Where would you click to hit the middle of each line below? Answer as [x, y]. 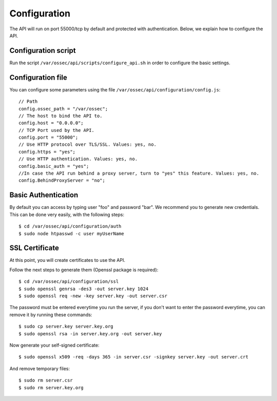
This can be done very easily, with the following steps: [67, 214]
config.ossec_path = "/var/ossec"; [63, 109]
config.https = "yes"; [47, 152]
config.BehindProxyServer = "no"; [62, 180]
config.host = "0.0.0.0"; [51, 123]
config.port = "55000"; [48, 138]
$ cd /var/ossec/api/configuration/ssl [69, 282]
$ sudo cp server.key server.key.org [66, 327]
